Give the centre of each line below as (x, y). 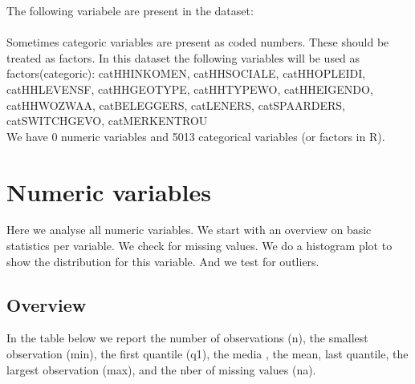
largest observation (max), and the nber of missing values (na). (161, 369)
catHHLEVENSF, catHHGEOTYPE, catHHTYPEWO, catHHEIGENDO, (190, 89)
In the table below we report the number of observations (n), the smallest (187, 338)
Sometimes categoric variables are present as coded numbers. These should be (198, 42)
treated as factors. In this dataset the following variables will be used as (183, 57)
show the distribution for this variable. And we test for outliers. (163, 261)
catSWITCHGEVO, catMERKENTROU (107, 121)
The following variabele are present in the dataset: (130, 10)
